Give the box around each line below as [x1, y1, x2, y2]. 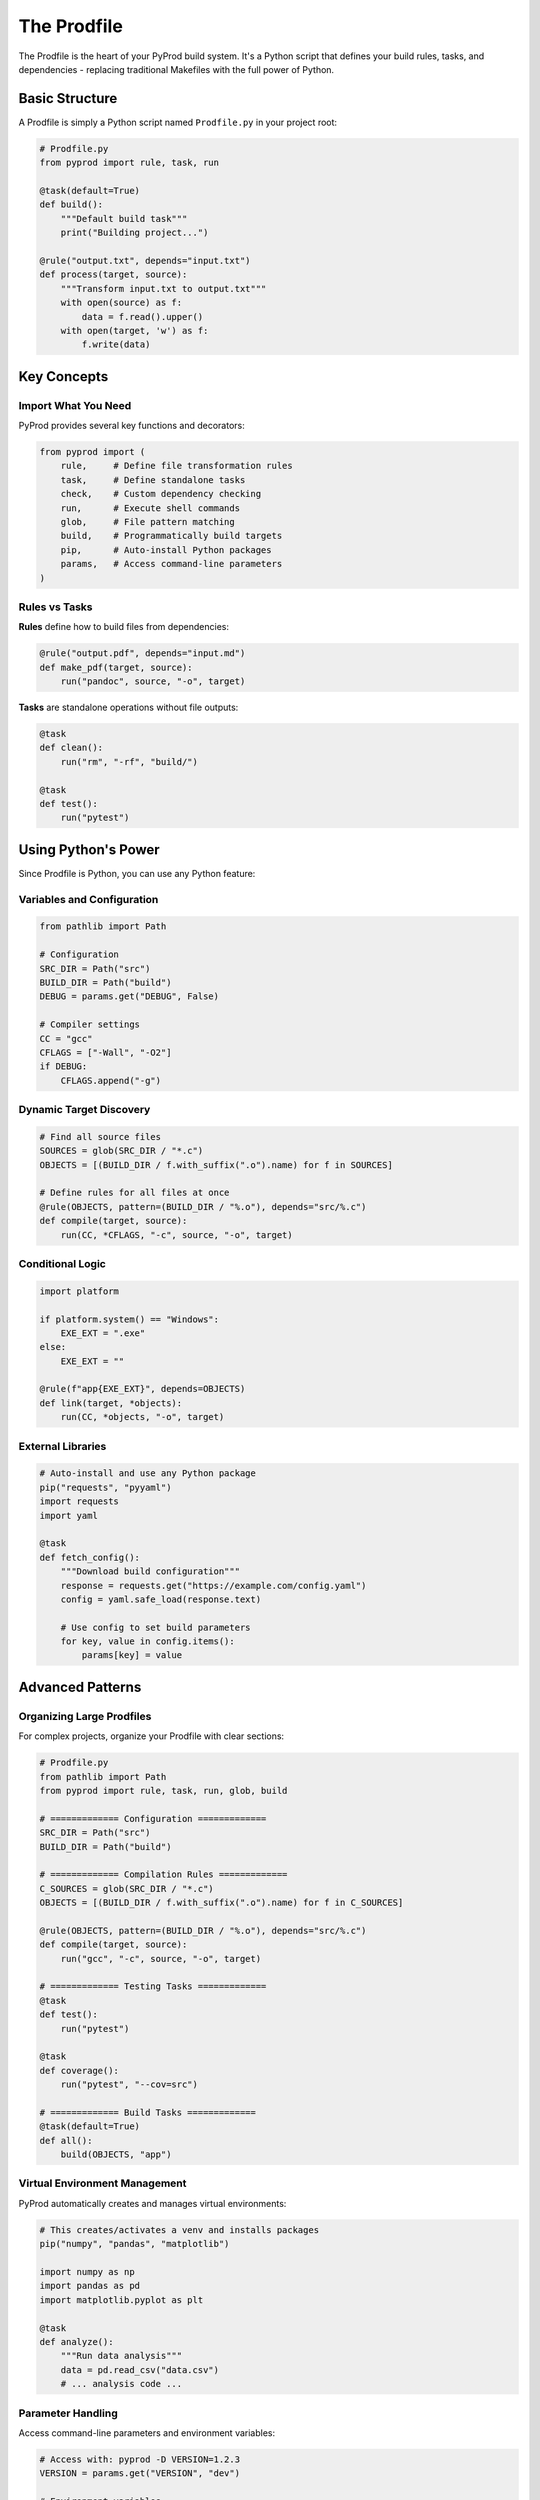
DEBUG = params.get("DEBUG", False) [39, 991, 220, 1002]
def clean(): [39, 742, 104, 754]
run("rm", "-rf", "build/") [60, 756, 199, 767]
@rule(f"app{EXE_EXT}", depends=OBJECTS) [39, 1383, 246, 1395]
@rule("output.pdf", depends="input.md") [39, 648, 246, 659]
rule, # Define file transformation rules [60, 460, 294, 472]
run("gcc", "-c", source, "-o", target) [60, 1953, 262, 1964]
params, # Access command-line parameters [60, 558, 283, 570]
